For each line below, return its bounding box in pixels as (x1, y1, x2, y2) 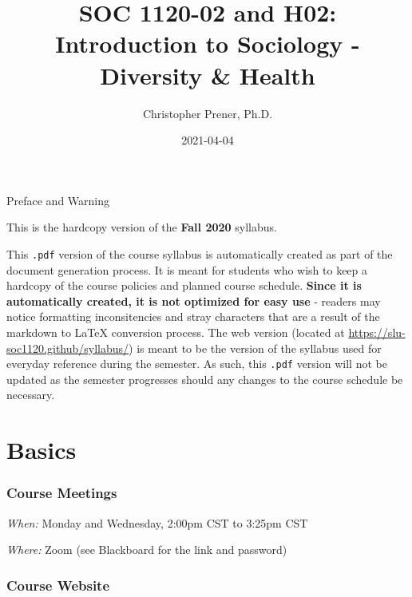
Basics (6, 433, 77, 466)
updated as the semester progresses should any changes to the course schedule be (6, 370, 403, 387)
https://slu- (348, 323, 406, 340)
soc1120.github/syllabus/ (6, 339, 129, 356)
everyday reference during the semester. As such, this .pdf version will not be (6, 355, 387, 372)
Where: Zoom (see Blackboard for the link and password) (6, 541, 287, 558)
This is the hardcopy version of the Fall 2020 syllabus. (6, 219, 277, 235)
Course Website (6, 575, 110, 595)
